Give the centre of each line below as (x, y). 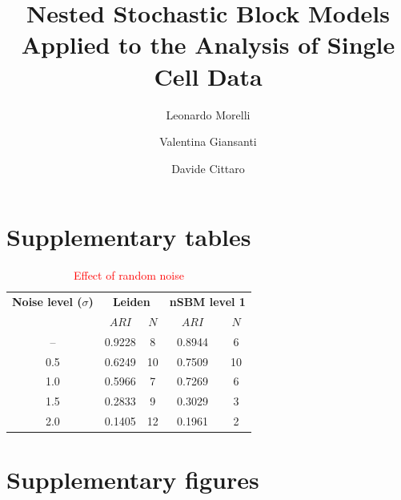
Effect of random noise (128, 275)
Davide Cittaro (208, 168)
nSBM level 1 (207, 302)
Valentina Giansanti (208, 141)
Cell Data (208, 76)
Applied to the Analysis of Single (208, 44)
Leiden (131, 302)
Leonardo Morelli (208, 114)
